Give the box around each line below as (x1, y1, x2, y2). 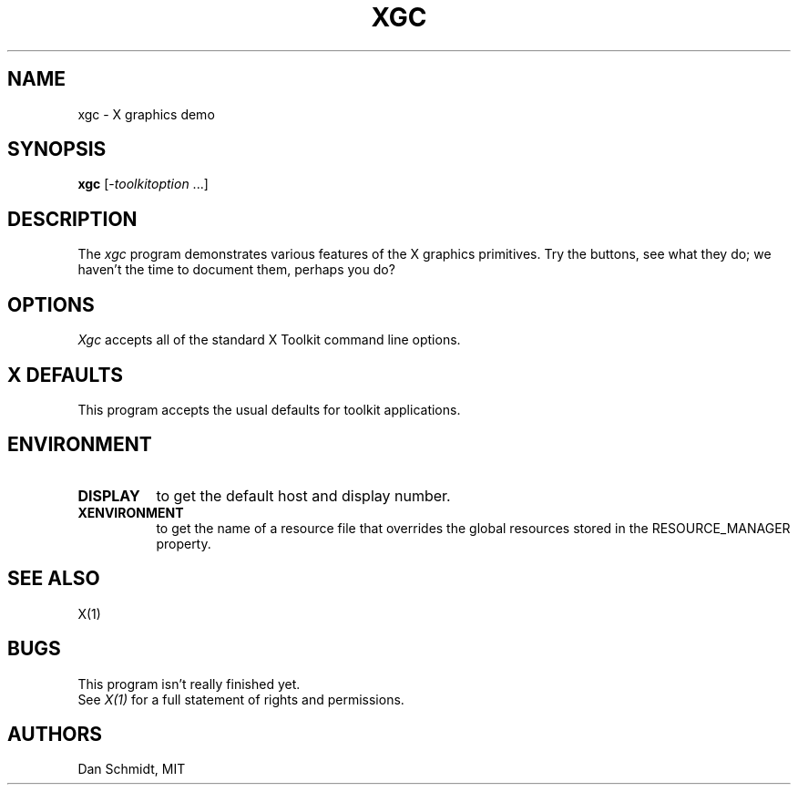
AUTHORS (7, 722, 103, 746)
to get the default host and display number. (156, 486, 451, 505)
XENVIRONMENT (77, 504, 184, 520)
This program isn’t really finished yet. (77, 675, 301, 692)
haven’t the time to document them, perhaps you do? (77, 262, 395, 278)
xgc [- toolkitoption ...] (77, 176, 209, 192)
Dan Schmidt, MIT (77, 761, 186, 777)
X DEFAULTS (7, 363, 124, 386)
